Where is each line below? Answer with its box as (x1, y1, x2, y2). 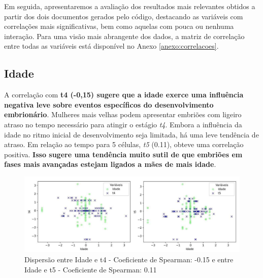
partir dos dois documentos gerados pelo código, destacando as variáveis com (4, 11, 243, 21)
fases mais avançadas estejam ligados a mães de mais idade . (4, 159, 216, 169)
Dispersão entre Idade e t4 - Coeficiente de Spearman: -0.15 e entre (24, 254, 234, 264)
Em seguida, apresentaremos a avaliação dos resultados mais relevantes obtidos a (4, 1, 255, 11)
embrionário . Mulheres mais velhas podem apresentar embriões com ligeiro (4, 109, 242, 120)
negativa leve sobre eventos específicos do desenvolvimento (4, 99, 214, 110)
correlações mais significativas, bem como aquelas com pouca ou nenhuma (4, 21, 234, 31)
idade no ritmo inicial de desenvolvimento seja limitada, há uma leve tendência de (4, 129, 259, 140)
